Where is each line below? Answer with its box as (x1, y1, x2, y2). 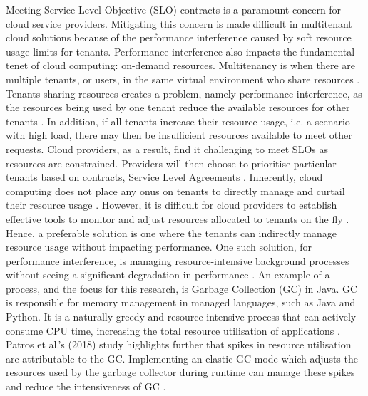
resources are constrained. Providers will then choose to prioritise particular (6, 155, 337, 170)
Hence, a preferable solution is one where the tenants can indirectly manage (6, 225, 337, 240)
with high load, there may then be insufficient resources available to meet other (6, 127, 352, 142)
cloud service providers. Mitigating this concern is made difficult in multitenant (6, 16, 352, 31)
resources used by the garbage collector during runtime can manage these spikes (6, 365, 355, 380)
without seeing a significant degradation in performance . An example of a (6, 267, 330, 282)
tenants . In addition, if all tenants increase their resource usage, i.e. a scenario (6, 113, 350, 128)
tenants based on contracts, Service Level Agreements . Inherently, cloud (6, 170, 323, 184)
